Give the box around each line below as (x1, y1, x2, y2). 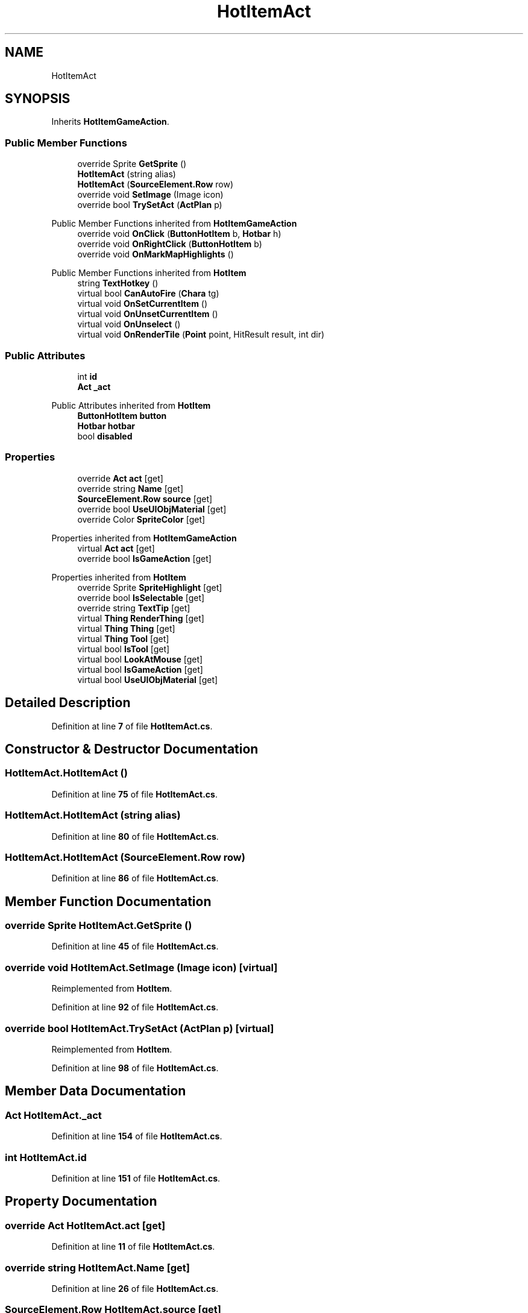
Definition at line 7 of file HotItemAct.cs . (51, 720, 213, 731)
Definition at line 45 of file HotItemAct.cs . (51, 941, 219, 952)
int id (77, 371, 98, 382)
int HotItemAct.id (5, 1151, 87, 1163)
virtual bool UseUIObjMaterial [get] (77, 674, 218, 685)
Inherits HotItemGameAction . (51, 116, 169, 127)
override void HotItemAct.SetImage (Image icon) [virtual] (5, 961, 278, 974)
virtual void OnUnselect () (77, 319, 181, 330)
